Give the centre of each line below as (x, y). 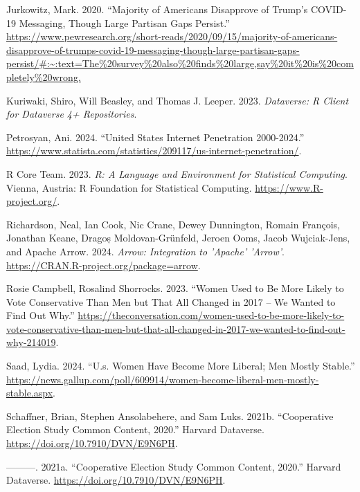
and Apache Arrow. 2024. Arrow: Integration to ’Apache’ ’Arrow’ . (145, 251)
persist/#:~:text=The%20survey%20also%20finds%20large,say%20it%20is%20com (180, 63)
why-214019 (31, 342)
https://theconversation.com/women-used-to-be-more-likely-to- (211, 315)
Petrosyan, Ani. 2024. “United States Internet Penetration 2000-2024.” (155, 137)
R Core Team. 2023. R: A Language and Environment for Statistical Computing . (177, 173)
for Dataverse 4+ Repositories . (72, 114)
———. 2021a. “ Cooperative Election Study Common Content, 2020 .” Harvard (174, 466)
